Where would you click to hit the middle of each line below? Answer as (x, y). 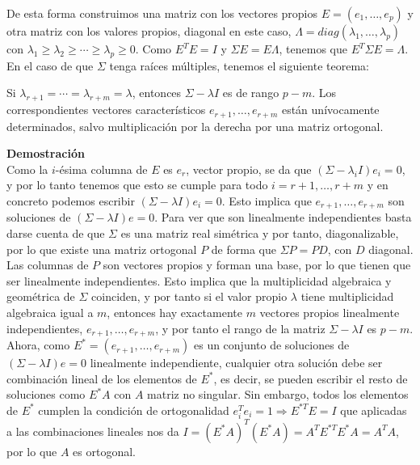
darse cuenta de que (56, 233)
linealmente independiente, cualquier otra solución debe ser (236, 363)
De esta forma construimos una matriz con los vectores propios (162, 13)
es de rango (251, 93)
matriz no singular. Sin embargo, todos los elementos (278, 394)
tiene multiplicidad (347, 296)
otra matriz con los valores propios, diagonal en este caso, (149, 31)
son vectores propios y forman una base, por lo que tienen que (257, 265)
